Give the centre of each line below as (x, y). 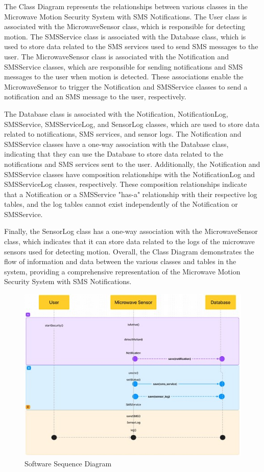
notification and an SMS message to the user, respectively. (95, 96)
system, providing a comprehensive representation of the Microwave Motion (122, 271)
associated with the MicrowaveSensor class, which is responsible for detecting (125, 26)
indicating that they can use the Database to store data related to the (114, 154)
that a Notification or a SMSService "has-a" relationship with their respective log (131, 194)
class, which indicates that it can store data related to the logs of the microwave (129, 241)
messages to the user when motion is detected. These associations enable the (124, 77)
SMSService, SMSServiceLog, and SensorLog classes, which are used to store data (132, 124)
